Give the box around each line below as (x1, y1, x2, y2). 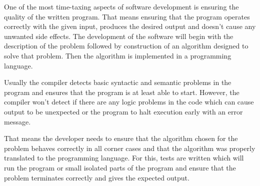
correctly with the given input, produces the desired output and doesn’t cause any (4, 21, 256, 31)
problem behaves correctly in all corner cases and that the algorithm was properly (4, 142, 255, 153)
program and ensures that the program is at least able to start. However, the (4, 86, 239, 97)
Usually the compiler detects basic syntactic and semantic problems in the (4, 77, 231, 87)
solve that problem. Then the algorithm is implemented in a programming (4, 50, 231, 60)
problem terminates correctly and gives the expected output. (4, 172, 189, 182)
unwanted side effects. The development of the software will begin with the (4, 30, 233, 41)
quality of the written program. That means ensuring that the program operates (4, 11, 250, 21)
